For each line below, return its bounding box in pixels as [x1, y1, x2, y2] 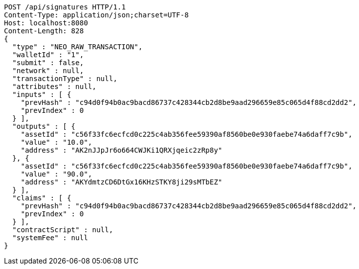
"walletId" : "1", [12, 51, 84, 59]
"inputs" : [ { [12, 90, 71, 98]
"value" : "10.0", [20, 138, 93, 146]
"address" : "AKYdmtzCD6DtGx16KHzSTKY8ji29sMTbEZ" [20, 178, 223, 186]
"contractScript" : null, [12, 226, 114, 234]
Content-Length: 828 [4, 27, 84, 35]
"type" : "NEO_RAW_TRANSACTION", [12, 43, 143, 51]
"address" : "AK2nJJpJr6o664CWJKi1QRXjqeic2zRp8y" [20, 146, 223, 154]
